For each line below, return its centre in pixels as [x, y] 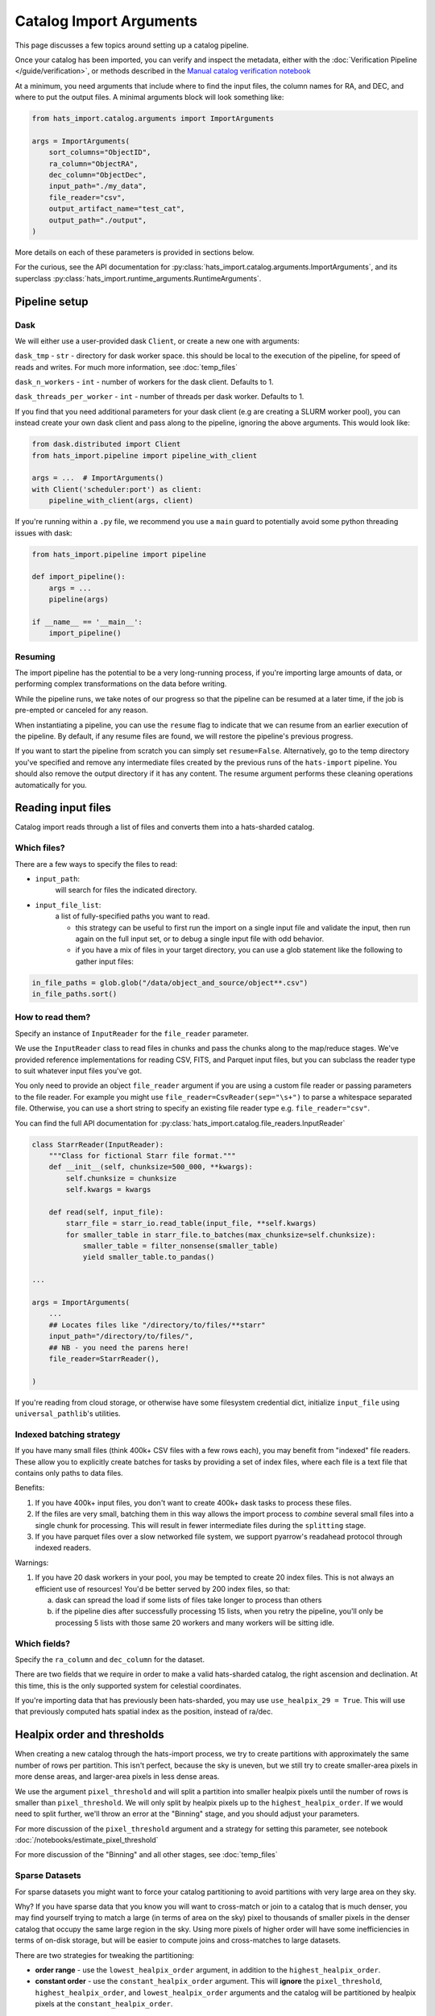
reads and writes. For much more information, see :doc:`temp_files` [126, 367]
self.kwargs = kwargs [108, 1190]
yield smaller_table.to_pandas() [149, 1257]
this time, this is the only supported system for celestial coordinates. [128, 1685]
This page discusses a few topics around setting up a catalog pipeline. [132, 45]
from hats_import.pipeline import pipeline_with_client [145, 455]
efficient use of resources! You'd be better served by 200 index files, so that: [162, 1589]
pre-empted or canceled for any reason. [81, 710]
